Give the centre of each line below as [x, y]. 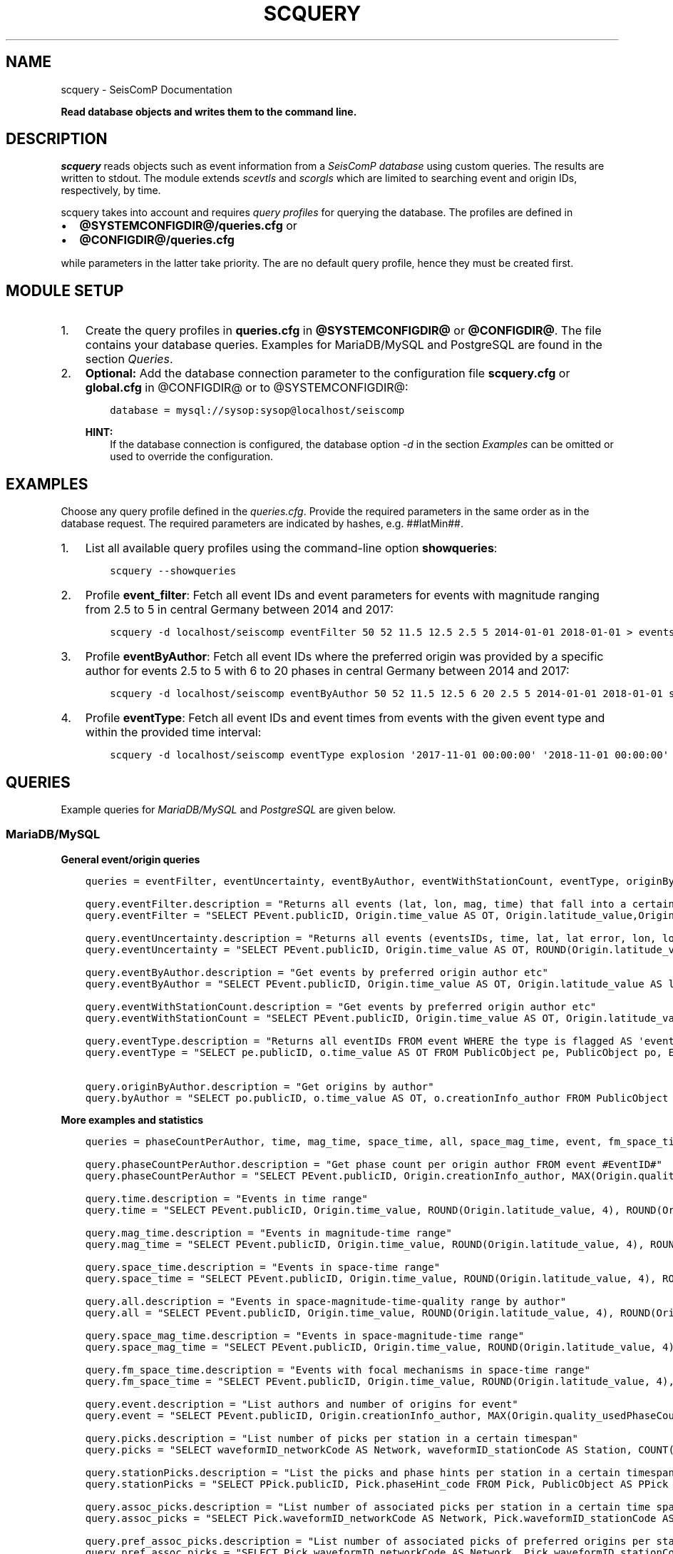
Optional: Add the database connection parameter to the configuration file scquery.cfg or [328, 374]
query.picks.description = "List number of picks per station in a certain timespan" [332, 1438]
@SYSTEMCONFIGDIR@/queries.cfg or [188, 226]
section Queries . [129, 359]
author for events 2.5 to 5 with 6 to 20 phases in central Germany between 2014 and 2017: [327, 671]
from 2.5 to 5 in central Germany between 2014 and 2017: [239, 610]
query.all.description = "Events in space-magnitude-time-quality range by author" [326, 1301]
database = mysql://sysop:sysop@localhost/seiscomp [257, 411]
